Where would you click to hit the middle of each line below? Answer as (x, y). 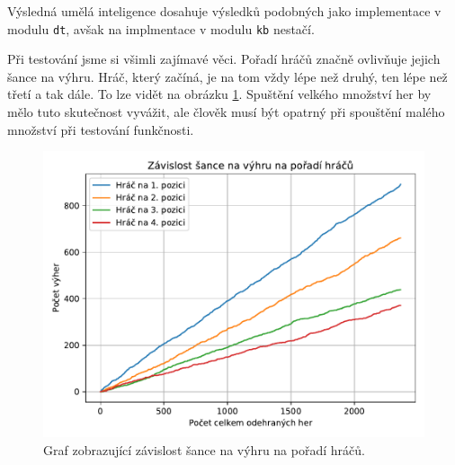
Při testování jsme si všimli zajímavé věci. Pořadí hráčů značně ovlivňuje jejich (224, 59)
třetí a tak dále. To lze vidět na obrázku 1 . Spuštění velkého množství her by (219, 94)
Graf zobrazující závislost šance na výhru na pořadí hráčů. (204, 449)
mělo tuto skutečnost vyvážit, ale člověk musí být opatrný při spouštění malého (226, 112)
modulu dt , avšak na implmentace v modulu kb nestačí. (161, 28)
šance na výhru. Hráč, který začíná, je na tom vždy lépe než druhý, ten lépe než (227, 76)
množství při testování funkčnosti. (101, 129)
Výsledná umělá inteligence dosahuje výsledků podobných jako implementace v (224, 11)
